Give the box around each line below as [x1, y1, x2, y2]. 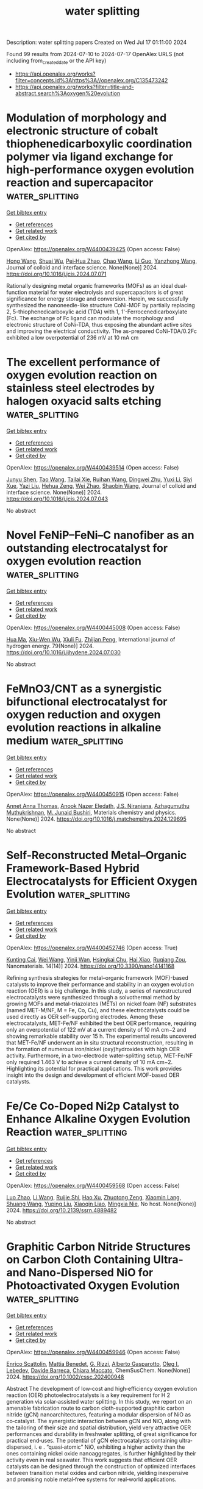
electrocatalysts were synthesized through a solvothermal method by [6, 993, 180, 1001]
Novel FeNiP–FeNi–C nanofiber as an [6, 529, 195, 542]
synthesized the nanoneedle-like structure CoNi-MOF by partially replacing [6, 301, 195, 309]
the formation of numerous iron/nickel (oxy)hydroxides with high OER [6, 1045, 180, 1052]
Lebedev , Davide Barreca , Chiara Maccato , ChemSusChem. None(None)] [6, 1366, 191, 1374]
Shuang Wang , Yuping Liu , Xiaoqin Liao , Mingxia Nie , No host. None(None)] [6, 1200, 196, 1207]
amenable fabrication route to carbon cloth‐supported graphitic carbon [6, 1404, 185, 1412]
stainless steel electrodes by [6, 381, 155, 395]
